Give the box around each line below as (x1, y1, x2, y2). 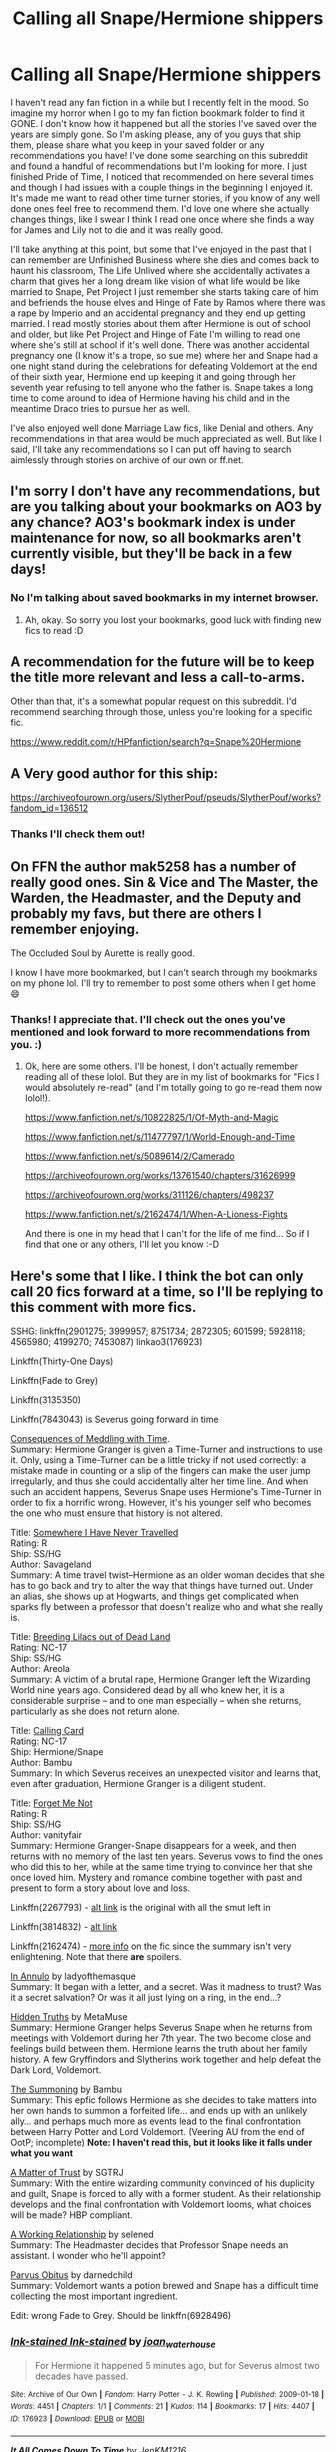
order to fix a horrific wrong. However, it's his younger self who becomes (10, 1497, 312, 1509)
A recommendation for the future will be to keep (10, 653, 315, 671)
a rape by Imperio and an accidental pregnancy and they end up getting (10, 307, 306, 319)
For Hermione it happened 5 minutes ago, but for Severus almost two (34, 2359, 320, 2371)
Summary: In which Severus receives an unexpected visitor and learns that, (10, 1767, 322, 1779)
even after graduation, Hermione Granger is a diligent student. (10, 1778, 267, 1790)
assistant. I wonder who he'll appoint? (10, 2250, 167, 2262)
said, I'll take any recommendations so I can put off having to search (10, 443, 292, 455)
